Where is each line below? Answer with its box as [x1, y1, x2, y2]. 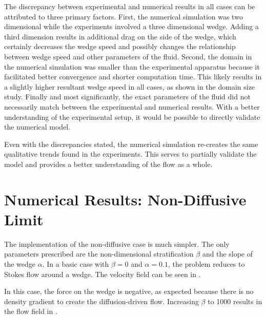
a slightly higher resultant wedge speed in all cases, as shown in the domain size [4, 81, 255, 92]
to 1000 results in [208, 295, 262, 306]
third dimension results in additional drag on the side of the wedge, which [4, 31, 236, 41]
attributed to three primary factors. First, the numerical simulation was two [4, 11, 243, 22]
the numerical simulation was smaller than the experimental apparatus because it [4, 61, 260, 72]
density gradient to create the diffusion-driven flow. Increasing [4, 295, 199, 306]
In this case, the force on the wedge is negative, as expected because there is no [4, 286, 254, 296]
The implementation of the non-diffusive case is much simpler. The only [4, 238, 230, 249]
